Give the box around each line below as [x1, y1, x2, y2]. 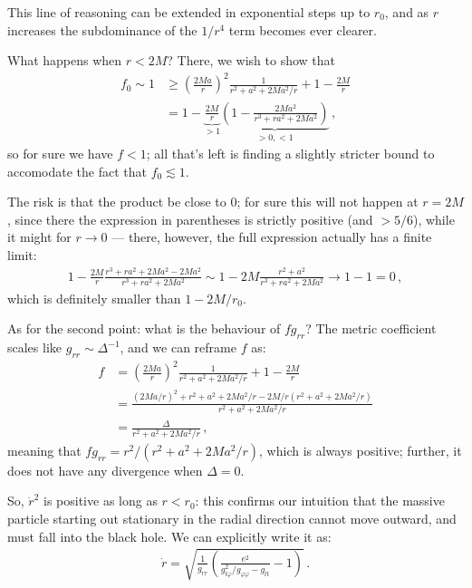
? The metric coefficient [305, 319, 437, 338]
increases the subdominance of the [7, 20, 197, 39]
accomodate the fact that [7, 161, 147, 180]
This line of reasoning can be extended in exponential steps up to [7, 3, 371, 21]
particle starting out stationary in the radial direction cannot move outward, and [7, 508, 457, 527]
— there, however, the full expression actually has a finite [111, 227, 432, 246]
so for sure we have [7, 144, 113, 163]
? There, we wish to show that [167, 51, 335, 70]
